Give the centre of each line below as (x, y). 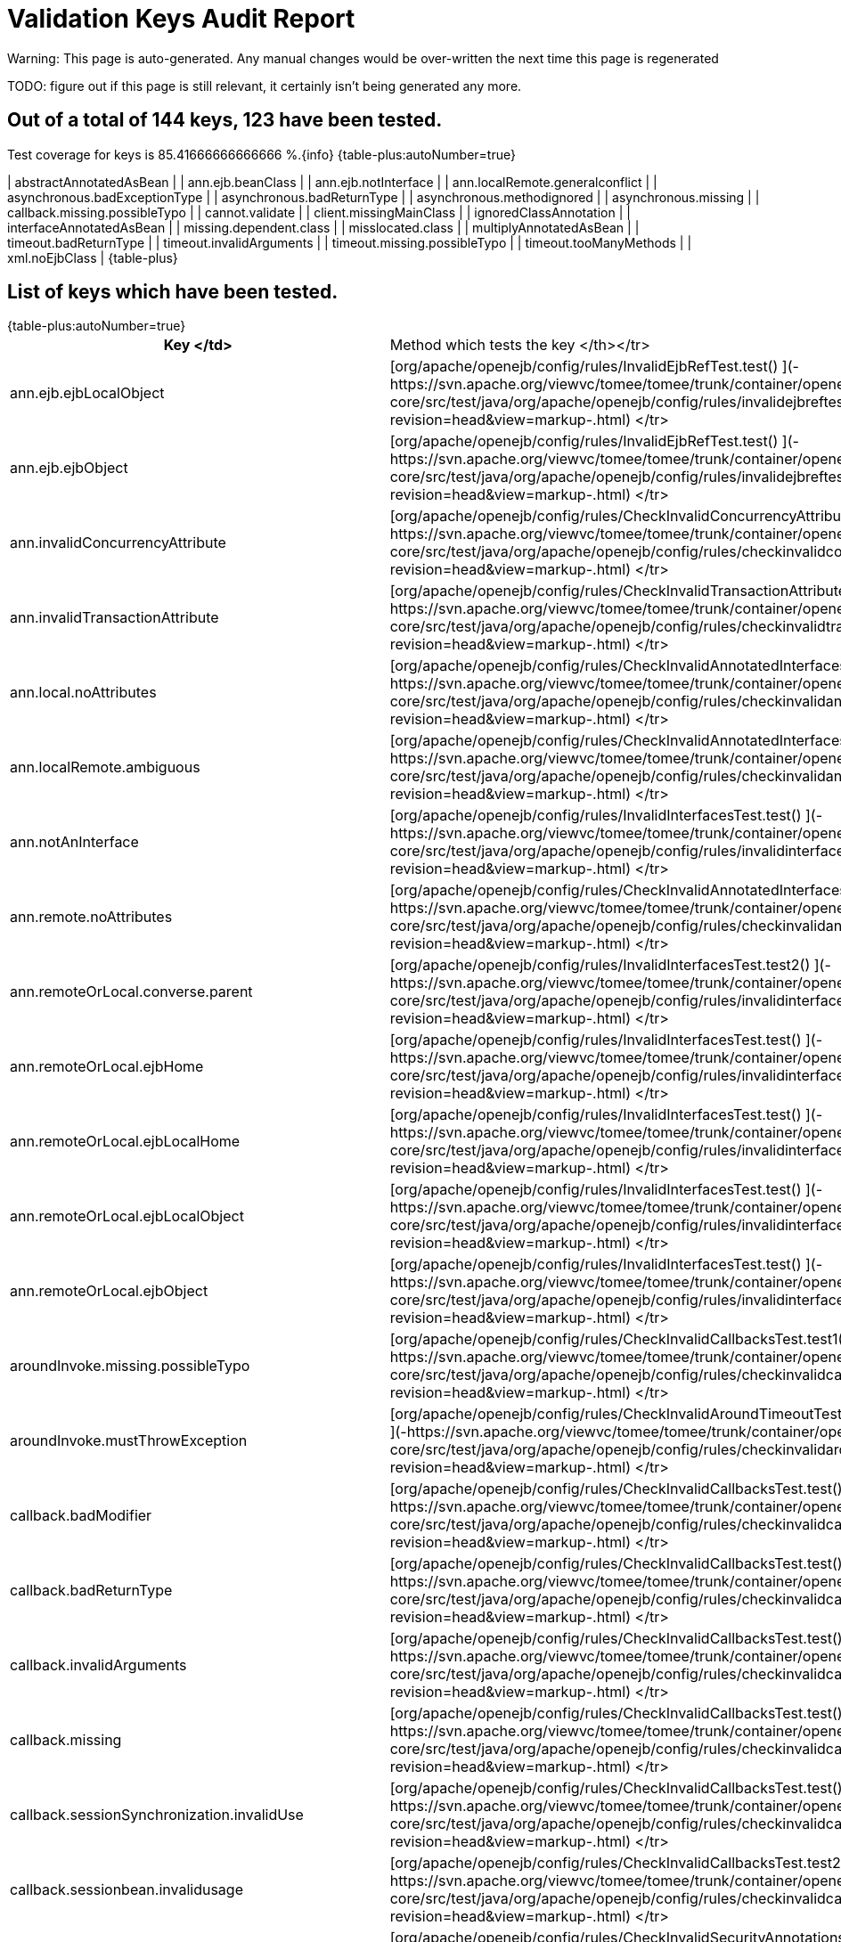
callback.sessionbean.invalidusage (127, 1890)
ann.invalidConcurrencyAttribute (118, 543)
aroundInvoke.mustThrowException (129, 1441)
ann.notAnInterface (74, 842)
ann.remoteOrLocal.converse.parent (131, 992)
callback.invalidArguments (98, 1665)
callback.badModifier (81, 1516)
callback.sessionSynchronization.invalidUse (157, 1815)
